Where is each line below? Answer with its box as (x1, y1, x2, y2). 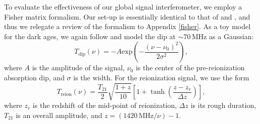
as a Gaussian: (209, 31, 254, 41)
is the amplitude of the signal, (32, 62, 125, 73)
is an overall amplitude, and (16, 109, 102, 120)
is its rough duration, (190, 100, 256, 110)
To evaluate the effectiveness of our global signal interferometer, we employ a (4, 2, 242, 12)
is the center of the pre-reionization (135, 62, 245, 73)
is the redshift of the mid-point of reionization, (32, 100, 177, 110)
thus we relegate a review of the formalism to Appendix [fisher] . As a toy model (4, 21, 251, 32)
